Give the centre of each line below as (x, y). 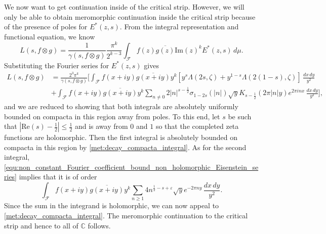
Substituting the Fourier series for (57, 65)
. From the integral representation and (179, 27)
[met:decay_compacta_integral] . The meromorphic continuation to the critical (126, 215)
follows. (99, 225)
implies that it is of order (58, 177)
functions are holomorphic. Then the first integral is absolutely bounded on (121, 137)
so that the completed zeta (197, 126)
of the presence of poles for (46, 27)
